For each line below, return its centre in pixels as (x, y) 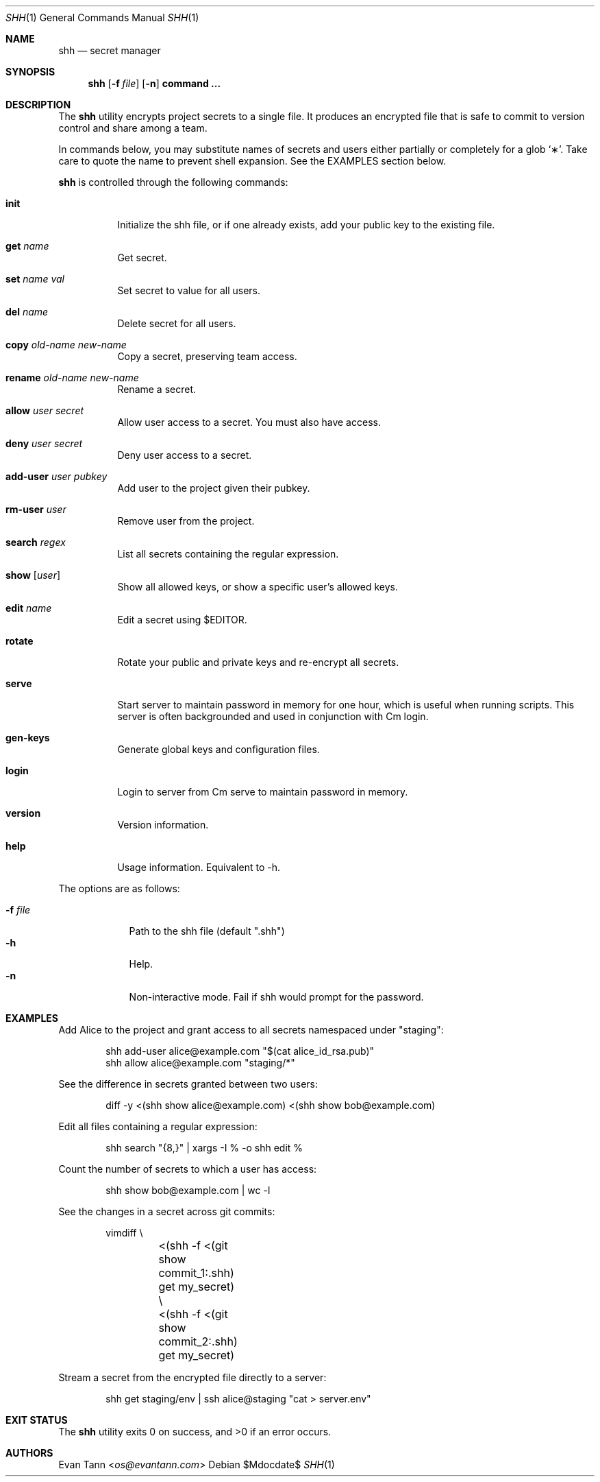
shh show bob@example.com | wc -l (188, 1190)
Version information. (163, 825)
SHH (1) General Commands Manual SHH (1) (102, 17)
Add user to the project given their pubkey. (214, 488)
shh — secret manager (110, 50)
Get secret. (142, 258)
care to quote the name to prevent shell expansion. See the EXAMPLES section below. (252, 161)
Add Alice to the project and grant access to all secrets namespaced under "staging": (251, 1030)
